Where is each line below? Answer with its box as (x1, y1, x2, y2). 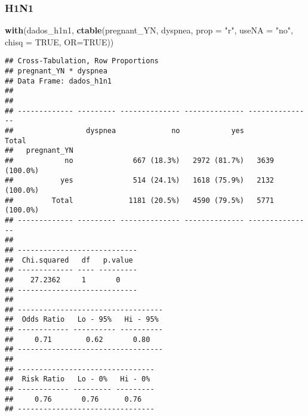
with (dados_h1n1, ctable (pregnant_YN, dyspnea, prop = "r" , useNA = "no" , (5, 24, 293, 36)
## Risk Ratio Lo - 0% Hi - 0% (5, 375, 150, 384)
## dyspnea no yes (5, 127, 244, 135)
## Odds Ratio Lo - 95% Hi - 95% (5, 315, 159, 324)
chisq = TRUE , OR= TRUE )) (5, 35, 114, 48)
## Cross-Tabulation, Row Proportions (5, 57, 159, 66)
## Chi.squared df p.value (5, 255, 133, 264)
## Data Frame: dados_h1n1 (5, 76, 112, 85)
